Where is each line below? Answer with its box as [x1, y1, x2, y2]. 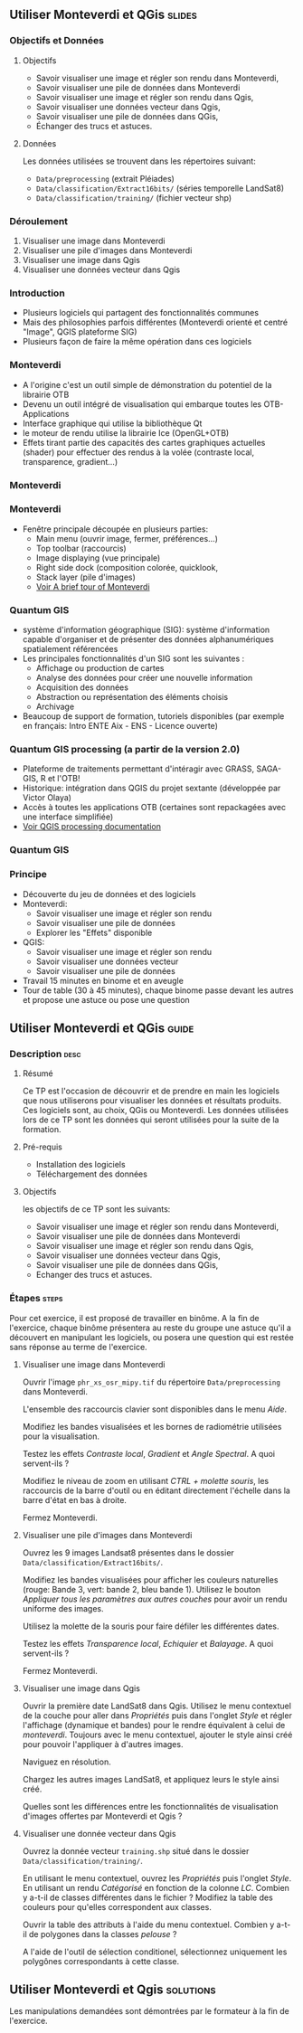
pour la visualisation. [22, 1431, 99, 1442]
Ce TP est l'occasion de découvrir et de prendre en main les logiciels [22, 1085, 280, 1097]
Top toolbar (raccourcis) [35, 543, 127, 553]
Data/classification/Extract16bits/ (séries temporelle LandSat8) [35, 183, 285, 194]
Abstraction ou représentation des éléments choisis [35, 692, 229, 703]
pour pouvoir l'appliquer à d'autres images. [22, 1738, 184, 1749]
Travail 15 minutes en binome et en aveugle [22, 975, 184, 986]
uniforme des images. [22, 1603, 104, 1613]
